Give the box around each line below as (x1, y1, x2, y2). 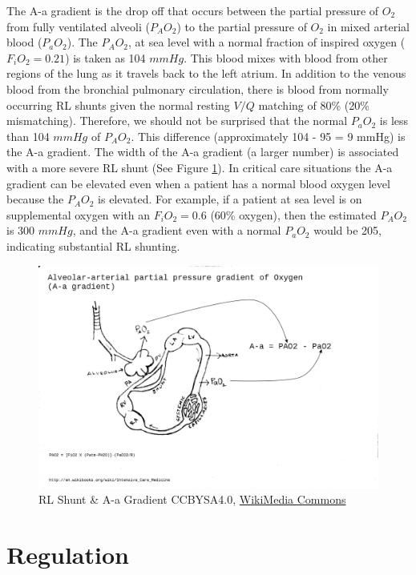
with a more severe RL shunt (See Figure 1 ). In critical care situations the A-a (6, 159, 393, 175)
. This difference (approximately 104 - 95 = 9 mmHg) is (131, 127, 406, 144)
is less (379, 112, 409, 129)
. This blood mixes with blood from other (184, 49, 388, 66)
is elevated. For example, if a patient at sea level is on (98, 191, 362, 207)
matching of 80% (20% (258, 96, 370, 113)
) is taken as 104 (65, 49, 146, 66)
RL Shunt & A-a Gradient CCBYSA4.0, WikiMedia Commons (38, 491, 346, 508)
